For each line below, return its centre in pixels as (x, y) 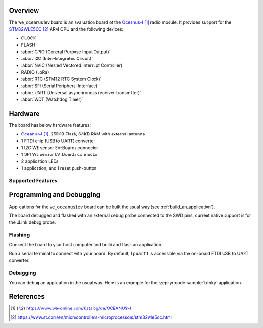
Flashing (19, 235)
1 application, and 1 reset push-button (59, 168)
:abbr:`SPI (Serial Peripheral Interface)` (60, 86)
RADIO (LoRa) (35, 72)
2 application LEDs (40, 161)
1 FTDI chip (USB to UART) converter (58, 141)
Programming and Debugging (55, 195)
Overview (24, 10)
